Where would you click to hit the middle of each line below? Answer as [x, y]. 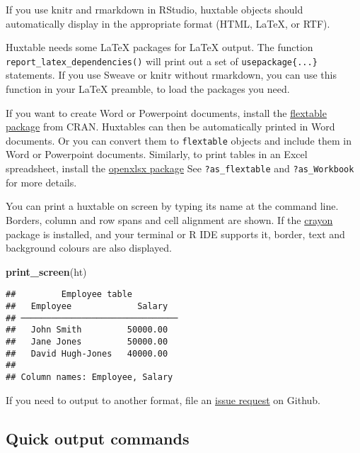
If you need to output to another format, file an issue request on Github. [163, 399]
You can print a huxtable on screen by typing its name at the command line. [172, 206]
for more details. [41, 182]
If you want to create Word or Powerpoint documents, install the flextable [166, 112]
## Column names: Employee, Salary [89, 377]
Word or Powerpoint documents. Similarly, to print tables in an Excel [157, 154]
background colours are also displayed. [89, 248]
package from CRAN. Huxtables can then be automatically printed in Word [170, 127]
